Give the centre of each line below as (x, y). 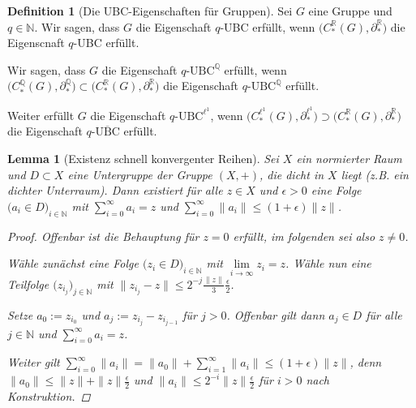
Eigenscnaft (36, 43)
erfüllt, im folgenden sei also (304, 236)
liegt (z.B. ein (375, 174)
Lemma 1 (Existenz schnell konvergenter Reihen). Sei (143, 159)
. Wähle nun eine (328, 263)
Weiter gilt (34, 362)
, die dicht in (292, 174)
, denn (366, 362)
